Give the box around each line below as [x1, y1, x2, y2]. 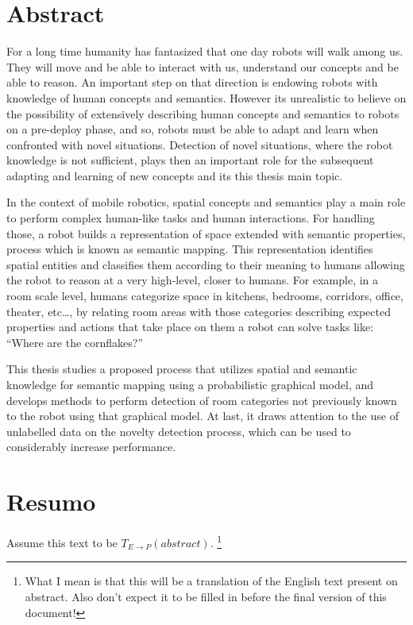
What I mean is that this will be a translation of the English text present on [25, 573, 398, 589]
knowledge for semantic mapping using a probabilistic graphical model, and [6, 376, 373, 392]
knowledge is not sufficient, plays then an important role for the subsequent [6, 152, 374, 168]
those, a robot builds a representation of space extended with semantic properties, [6, 225, 406, 241]
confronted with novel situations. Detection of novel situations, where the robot [6, 136, 393, 152]
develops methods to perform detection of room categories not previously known [6, 392, 397, 408]
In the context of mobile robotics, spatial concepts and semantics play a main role [6, 194, 406, 210]
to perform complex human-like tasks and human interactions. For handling [6, 210, 375, 226]
